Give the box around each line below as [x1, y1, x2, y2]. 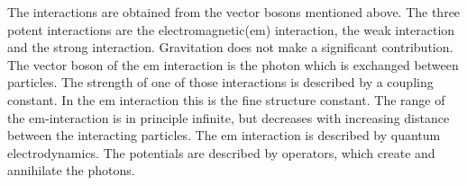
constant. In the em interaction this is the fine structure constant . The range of [7, 90, 445, 109]
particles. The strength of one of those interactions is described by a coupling [7, 73, 434, 92]
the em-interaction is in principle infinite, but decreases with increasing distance [7, 108, 450, 127]
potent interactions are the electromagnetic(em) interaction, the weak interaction [7, 20, 455, 39]
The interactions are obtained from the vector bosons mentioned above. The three [7, 3, 461, 21]
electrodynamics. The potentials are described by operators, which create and [7, 143, 435, 162]
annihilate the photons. [7, 161, 135, 180]
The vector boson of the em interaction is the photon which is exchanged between [7, 55, 459, 74]
